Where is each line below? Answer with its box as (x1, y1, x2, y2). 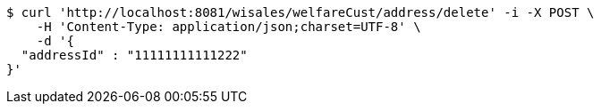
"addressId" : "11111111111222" (21, 48, 248, 62)
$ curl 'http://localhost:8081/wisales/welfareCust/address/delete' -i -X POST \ (6, 5, 595, 20)
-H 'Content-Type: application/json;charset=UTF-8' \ (36, 20, 421, 34)
